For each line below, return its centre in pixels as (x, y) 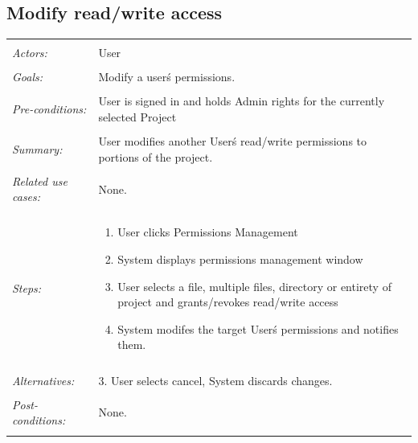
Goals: (28, 77)
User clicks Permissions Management (208, 232)
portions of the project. (156, 156)
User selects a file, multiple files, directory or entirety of (254, 286)
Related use (40, 180)
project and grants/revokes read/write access (228, 302)
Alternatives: (43, 380)
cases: (27, 197)
